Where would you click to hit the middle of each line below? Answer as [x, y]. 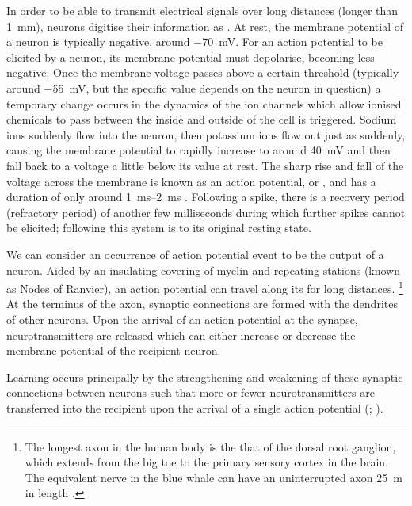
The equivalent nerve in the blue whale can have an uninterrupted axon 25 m [214, 477]
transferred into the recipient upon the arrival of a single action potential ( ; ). [195, 407]
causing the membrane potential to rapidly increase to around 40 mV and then [198, 150]
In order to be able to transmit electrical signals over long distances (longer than [202, 10]
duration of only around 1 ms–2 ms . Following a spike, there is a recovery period [206, 197]
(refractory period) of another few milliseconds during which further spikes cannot [206, 212]
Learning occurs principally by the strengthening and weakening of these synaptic [205, 377]
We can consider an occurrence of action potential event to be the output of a [195, 254]
